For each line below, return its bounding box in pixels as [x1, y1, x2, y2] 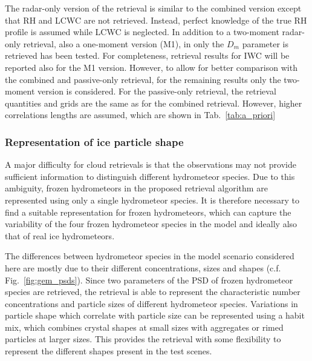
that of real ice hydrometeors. [5, 229, 115, 242]
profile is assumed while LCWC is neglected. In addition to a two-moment [5, 25, 279, 38]
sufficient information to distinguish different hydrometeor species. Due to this [5, 170, 295, 182]
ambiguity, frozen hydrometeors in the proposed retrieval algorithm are [5, 182, 268, 194]
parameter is [242, 37, 289, 50]
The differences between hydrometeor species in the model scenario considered [5, 250, 294, 262]
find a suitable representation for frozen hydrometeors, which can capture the [5, 205, 291, 218]
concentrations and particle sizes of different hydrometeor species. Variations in [5, 297, 298, 310]
